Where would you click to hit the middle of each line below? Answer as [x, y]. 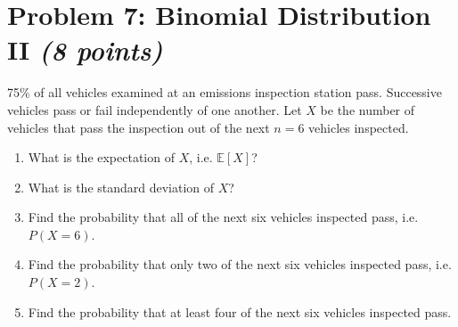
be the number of [368, 109]
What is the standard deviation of [121, 187]
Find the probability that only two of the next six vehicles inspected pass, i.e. [240, 264]
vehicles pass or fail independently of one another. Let [155, 109]
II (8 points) [85, 50]
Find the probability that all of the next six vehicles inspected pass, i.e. [223, 217]
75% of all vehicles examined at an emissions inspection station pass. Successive [225, 92]
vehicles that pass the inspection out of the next [139, 127]
